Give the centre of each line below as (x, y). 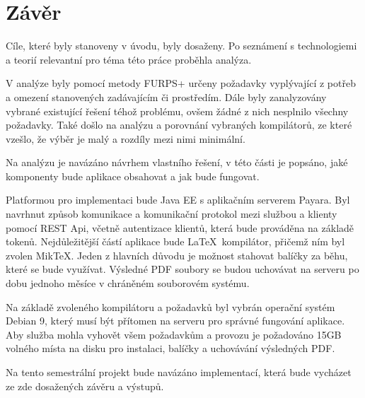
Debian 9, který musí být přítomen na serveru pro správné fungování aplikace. (175, 321)
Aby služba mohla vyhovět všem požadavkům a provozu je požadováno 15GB (174, 334)
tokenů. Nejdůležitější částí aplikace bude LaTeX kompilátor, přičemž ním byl (175, 241)
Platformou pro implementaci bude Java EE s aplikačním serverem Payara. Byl (178, 200)
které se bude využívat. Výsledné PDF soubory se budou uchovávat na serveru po (182, 269)
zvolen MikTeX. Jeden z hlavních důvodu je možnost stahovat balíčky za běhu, (177, 255)
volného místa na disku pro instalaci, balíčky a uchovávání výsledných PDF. (170, 348)
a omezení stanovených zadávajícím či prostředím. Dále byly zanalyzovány (166, 96)
